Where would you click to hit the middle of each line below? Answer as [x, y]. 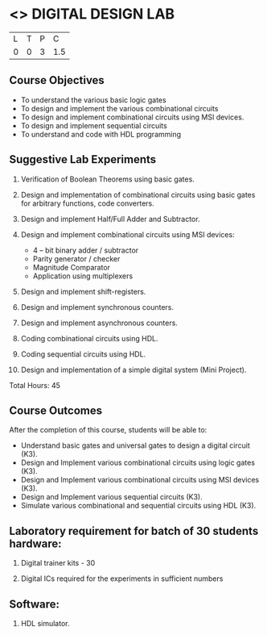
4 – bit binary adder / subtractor [86, 250]
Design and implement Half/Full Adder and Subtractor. [110, 219]
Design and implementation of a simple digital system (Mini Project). [133, 370]
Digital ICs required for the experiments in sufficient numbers [122, 579]
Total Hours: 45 [35, 385]
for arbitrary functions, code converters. [88, 203]
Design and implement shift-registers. [83, 291]
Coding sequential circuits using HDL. [83, 354]
